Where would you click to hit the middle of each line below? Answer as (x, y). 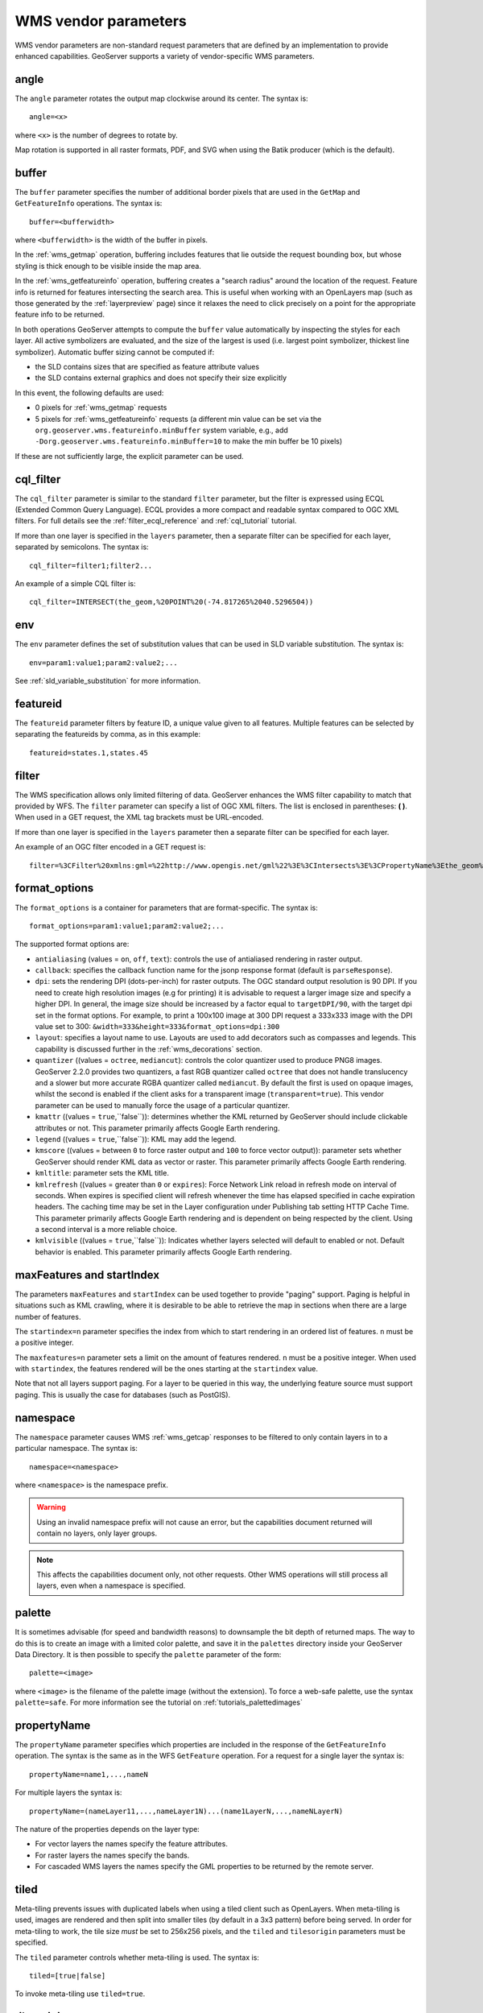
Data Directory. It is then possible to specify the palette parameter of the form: (148, 1654)
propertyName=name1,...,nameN (89, 1774)
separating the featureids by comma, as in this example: (108, 734)
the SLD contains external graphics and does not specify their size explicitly (161, 378)
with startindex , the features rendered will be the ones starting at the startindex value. (166, 1369)
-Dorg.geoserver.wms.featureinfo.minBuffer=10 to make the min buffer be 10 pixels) (189, 441)
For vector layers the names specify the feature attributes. (132, 1844)
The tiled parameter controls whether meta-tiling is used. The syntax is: (137, 1957)
